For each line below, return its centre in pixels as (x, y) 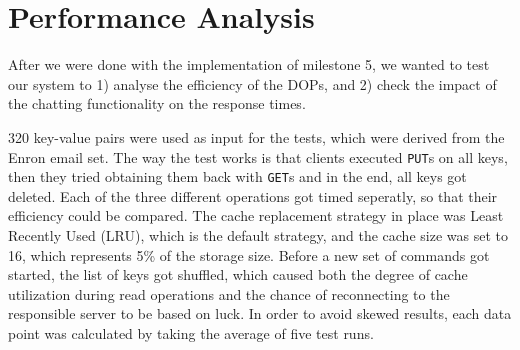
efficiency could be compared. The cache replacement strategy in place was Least (256, 215)
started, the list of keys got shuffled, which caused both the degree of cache (238, 274)
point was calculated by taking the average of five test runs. (191, 332)
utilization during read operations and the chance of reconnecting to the (229, 293)
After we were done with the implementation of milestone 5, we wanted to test (249, 64)
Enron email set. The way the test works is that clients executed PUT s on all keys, (258, 156)
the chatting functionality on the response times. (157, 103)
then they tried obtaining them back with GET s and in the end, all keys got (237, 176)
